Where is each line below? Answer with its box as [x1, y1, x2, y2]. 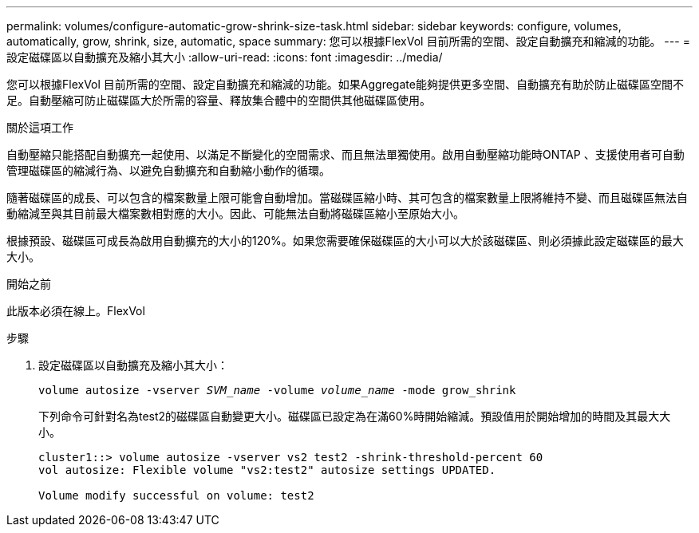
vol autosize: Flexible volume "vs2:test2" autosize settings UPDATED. [38, 464, 496, 476]
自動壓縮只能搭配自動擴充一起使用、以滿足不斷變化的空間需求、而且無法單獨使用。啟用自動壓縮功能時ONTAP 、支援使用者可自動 [6, 148, 685, 161]
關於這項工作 [6, 120, 73, 134]
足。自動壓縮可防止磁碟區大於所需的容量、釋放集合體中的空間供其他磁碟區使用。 [6, 93, 431, 107]
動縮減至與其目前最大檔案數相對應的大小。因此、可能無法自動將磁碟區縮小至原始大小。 [6, 207, 464, 220]
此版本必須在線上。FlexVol [6, 304, 145, 318]
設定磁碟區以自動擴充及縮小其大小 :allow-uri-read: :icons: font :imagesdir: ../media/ [6, 50, 443, 64]
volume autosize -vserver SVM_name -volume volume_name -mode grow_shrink [38, 384, 516, 397]
